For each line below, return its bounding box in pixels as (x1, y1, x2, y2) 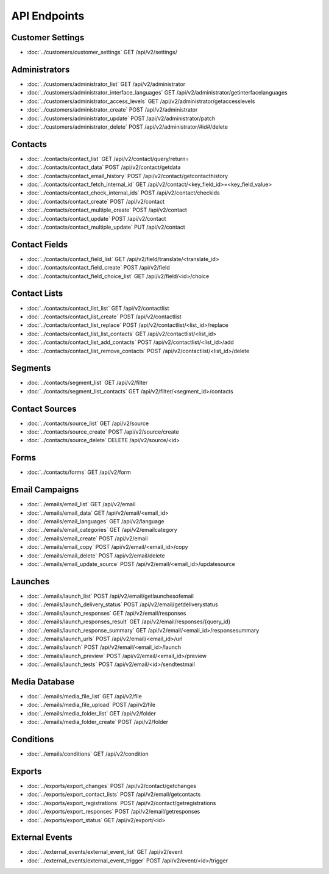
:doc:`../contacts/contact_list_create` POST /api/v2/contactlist (26, 313, 182, 320)
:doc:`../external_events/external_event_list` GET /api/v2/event (26, 848, 183, 856)
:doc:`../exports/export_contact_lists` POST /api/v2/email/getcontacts (26, 790, 201, 798)
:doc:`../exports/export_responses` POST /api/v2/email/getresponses (26, 808, 200, 815)
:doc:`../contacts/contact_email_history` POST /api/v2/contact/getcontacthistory (26, 172, 228, 179)
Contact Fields (11, 239, 68, 249)
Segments (11, 363, 51, 373)
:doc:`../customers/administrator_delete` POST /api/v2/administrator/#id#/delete (26, 123, 228, 131)
